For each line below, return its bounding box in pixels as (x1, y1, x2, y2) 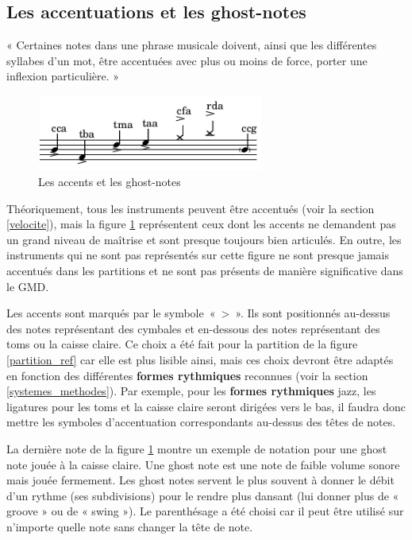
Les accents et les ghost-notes (38, 173, 181, 190)
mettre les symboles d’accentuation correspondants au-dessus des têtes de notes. (6, 414, 396, 430)
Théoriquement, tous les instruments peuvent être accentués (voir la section (6, 200, 375, 216)
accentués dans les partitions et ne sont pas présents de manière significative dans (6, 262, 403, 279)
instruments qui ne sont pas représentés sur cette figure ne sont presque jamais (6, 247, 390, 263)
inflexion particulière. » (6, 68, 120, 84)
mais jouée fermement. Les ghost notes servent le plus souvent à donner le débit (6, 472, 395, 488)
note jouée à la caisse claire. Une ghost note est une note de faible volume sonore (6, 456, 400, 472)
